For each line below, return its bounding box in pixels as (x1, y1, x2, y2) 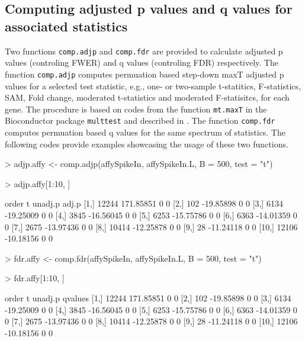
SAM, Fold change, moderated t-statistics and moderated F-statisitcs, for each (5, 91, 290, 104)
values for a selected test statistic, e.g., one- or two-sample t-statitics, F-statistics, (5, 79, 301, 92)
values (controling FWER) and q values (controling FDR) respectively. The (5, 56, 278, 69)
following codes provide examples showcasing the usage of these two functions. (5, 137, 288, 150)
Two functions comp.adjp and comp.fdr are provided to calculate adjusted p (5, 44, 283, 57)
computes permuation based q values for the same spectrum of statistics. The (5, 126, 285, 138)
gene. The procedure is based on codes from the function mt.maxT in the (5, 102, 267, 115)
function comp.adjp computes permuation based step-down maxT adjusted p (5, 67, 284, 80)
